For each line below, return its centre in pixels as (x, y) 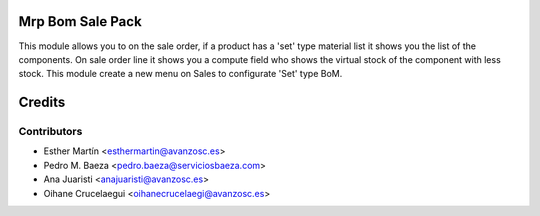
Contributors (50, 132)
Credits (42, 102)
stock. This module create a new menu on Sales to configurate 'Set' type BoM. (180, 74)
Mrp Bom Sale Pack (80, 21)
